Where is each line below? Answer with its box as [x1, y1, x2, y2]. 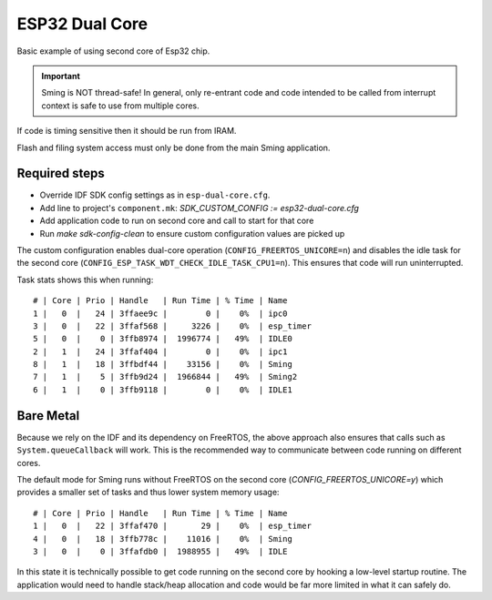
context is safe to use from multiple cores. [41, 100, 200, 111]
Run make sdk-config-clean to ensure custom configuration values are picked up [39, 228, 345, 239]
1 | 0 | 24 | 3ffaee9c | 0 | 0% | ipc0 [33, 308, 288, 319]
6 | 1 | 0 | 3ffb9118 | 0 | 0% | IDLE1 [33, 384, 293, 395]
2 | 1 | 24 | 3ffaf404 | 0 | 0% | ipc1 [33, 346, 288, 357]
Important [41, 70, 81, 81]
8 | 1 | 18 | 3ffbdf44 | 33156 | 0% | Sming [33, 360, 293, 370]
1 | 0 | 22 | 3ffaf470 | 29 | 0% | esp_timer [33, 521, 312, 532]
